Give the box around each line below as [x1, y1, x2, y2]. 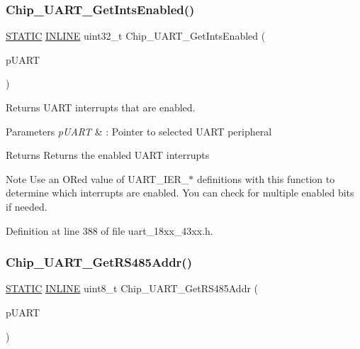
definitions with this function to [196, 171, 335, 186]
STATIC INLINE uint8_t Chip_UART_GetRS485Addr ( [6, 281, 259, 296]
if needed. [6, 199, 47, 214]
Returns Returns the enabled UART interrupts [6, 148, 210, 162]
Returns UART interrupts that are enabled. [6, 100, 196, 114]
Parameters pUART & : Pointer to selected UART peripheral [6, 123, 272, 138]
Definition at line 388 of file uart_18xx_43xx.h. [6, 223, 213, 238]
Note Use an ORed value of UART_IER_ [6, 171, 189, 186]
